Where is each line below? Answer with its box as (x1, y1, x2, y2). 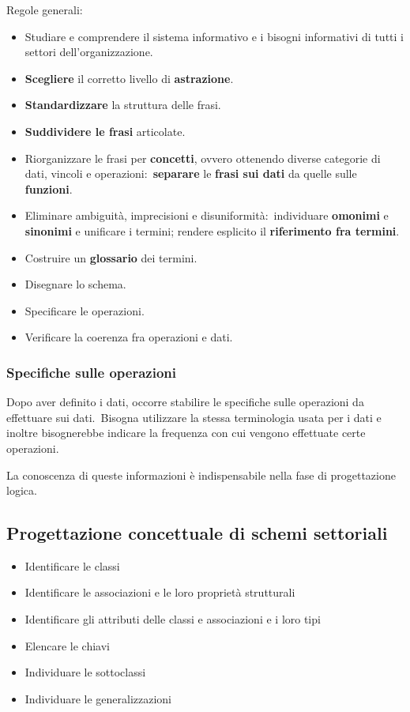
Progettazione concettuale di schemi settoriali (6, 521, 388, 545)
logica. (6, 482, 37, 499)
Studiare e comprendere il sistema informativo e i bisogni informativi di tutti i (24, 28, 404, 44)
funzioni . (24, 180, 73, 197)
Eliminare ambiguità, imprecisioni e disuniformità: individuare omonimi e (24, 207, 389, 224)
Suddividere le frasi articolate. (24, 122, 186, 139)
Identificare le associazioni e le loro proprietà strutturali (24, 584, 295, 601)
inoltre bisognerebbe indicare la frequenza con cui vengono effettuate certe (6, 424, 366, 441)
